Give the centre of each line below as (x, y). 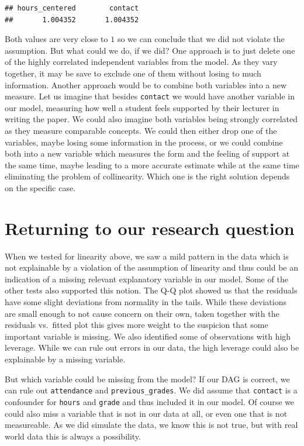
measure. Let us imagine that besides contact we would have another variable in (150, 96)
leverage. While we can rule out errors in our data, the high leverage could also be (152, 348)
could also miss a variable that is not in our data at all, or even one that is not (146, 413)
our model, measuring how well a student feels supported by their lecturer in (142, 107)
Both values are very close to (56, 39)
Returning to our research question (150, 228)
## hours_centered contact (72, 8)
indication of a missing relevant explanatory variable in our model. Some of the (146, 279)
